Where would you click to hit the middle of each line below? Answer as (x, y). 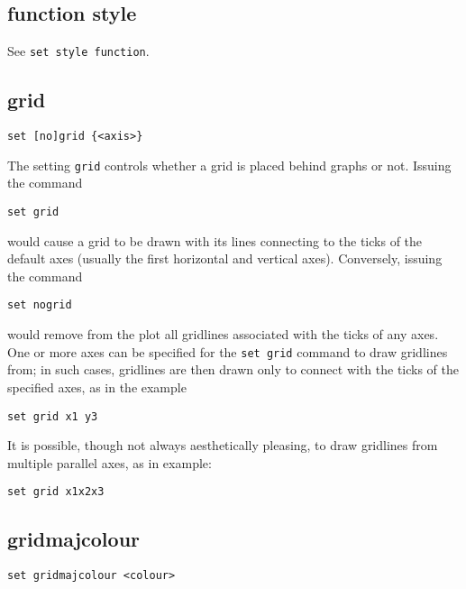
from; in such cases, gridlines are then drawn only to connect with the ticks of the (233, 369)
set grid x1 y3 (53, 416)
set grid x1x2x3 (56, 492)
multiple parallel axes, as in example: (110, 462)
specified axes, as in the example (97, 387)
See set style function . (78, 51)
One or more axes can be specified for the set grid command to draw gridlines (228, 351)
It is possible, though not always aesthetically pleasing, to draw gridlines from (223, 445)
